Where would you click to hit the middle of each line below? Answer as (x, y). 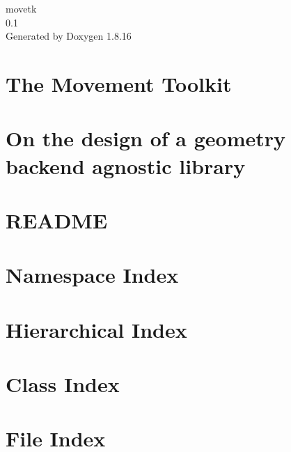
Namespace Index (92, 275)
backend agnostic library (126, 165)
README (57, 220)
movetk (21, 8)
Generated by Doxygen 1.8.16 (69, 36)
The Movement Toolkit (119, 83)
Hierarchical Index (96, 329)
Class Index (63, 384)
